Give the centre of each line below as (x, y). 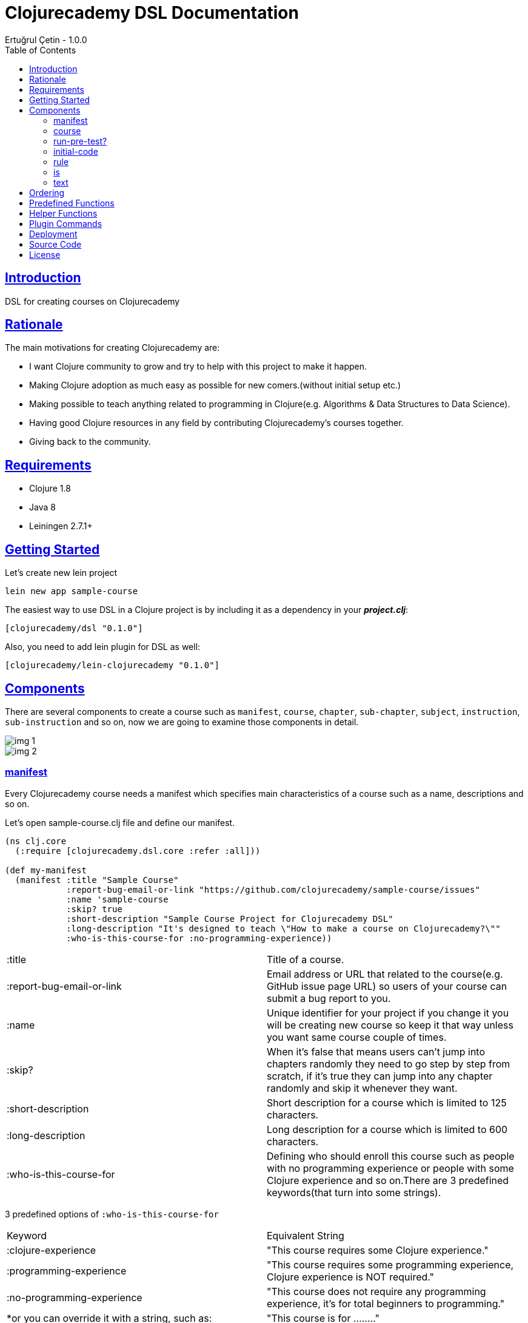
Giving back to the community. (90, 442)
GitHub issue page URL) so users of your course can (387, 986)
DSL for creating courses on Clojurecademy (92, 301)
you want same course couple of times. (357, 1037)
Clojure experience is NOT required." (351, 1277)
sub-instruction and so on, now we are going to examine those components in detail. (182, 722)
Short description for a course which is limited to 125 (387, 1102)
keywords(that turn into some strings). (354, 1192)
